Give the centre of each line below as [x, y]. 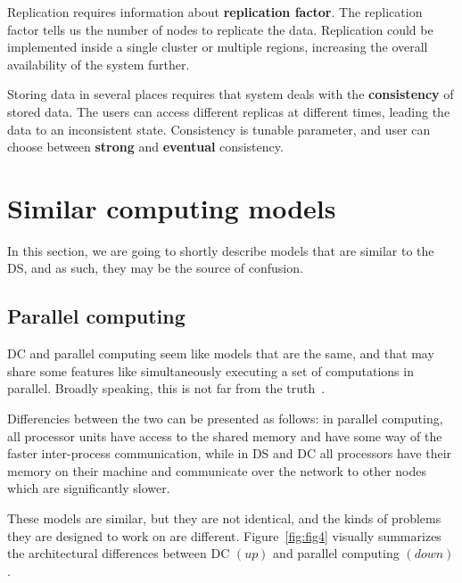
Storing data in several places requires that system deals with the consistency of [231, 94]
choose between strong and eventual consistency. [145, 147]
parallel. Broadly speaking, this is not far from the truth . [166, 388]
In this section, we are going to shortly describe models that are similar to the [221, 250]
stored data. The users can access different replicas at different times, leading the [229, 111]
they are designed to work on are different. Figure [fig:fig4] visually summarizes [224, 535]
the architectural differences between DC [119, 553]
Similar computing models [172, 207]
